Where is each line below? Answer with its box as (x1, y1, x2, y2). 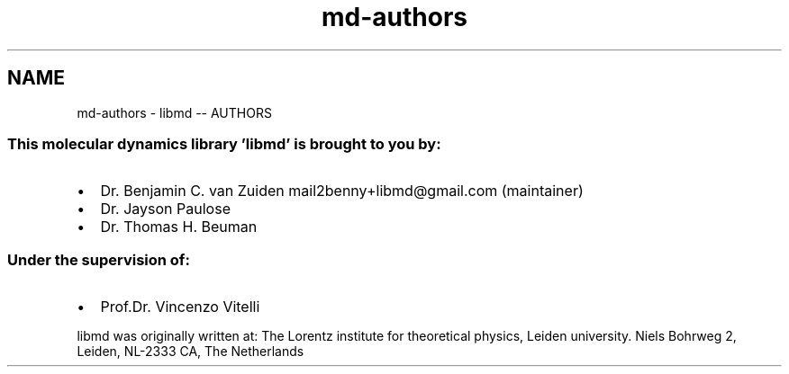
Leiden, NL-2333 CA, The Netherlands (77, 343, 304, 360)
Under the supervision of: (7, 250, 190, 269)
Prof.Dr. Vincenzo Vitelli (100, 298, 260, 316)
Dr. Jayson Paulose (100, 200, 231, 218)
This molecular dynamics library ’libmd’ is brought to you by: (7, 134, 441, 153)
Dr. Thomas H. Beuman (100, 218, 258, 236)
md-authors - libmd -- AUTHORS (77, 104, 272, 120)
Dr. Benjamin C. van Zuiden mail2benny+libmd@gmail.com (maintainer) (100, 182, 584, 200)
